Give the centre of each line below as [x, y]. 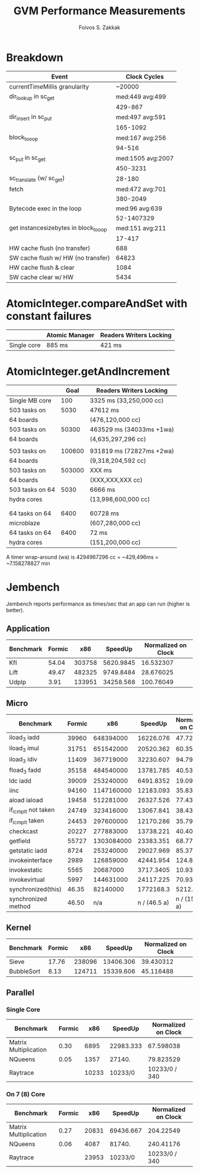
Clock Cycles [145, 77]
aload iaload [26, 800]
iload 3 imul [24, 749]
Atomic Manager [70, 335]
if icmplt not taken [32, 811]
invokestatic [26, 870]
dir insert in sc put [31, 117]
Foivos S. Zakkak [99, 27]
